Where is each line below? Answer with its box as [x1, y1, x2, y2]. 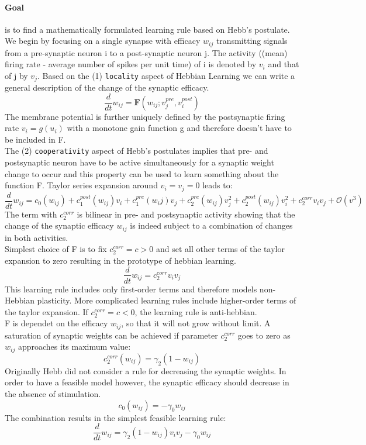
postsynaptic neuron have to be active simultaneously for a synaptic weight [5, 156, 274, 168]
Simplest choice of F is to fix [5, 243, 107, 255]
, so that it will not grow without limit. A [121, 317, 271, 329]
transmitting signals [216, 35, 288, 47]
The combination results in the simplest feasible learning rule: [5, 411, 226, 423]
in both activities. [5, 231, 68, 243]
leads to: [202, 179, 233, 191]
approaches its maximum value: [18, 340, 131, 353]
